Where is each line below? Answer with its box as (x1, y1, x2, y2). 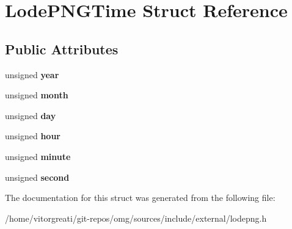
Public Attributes (5, 39, 119, 58)
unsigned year (5, 68, 59, 81)
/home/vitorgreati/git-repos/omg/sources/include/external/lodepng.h (5, 211, 267, 224)
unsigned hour (5, 129, 60, 142)
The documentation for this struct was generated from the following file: (5, 191, 276, 204)
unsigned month (5, 89, 68, 101)
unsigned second (5, 170, 70, 183)
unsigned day (5, 109, 56, 122)
